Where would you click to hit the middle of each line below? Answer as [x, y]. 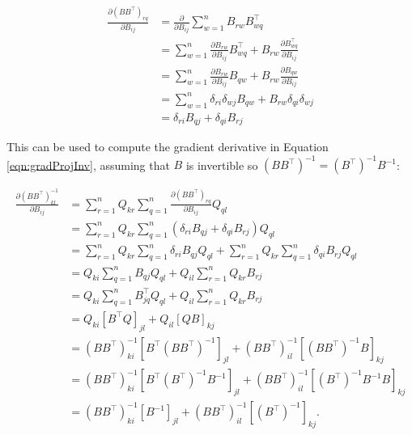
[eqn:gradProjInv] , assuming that [88, 165]
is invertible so [222, 165]
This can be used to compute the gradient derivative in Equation [168, 147]
